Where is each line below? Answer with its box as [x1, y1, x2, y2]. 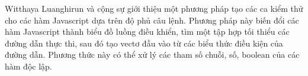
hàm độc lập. [5, 60, 52, 72]
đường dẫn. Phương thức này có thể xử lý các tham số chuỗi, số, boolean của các [5, 48, 300, 61]
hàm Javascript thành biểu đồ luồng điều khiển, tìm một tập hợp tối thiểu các [5, 25, 290, 38]
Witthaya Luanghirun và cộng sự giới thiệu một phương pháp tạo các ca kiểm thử [5, 2, 303, 14]
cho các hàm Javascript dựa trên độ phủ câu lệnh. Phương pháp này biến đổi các [5, 14, 299, 26]
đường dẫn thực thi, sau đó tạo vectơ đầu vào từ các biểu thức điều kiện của [5, 37, 283, 49]
